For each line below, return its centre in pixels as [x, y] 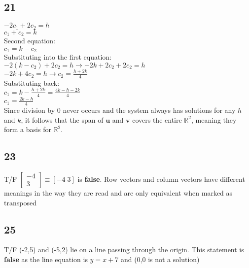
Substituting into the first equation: [58, 57]
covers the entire [157, 119]
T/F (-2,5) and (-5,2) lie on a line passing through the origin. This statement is [124, 250]
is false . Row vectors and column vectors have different [161, 179]
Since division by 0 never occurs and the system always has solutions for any [120, 110]
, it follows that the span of [62, 119]
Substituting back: [32, 83]
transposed [20, 202]
